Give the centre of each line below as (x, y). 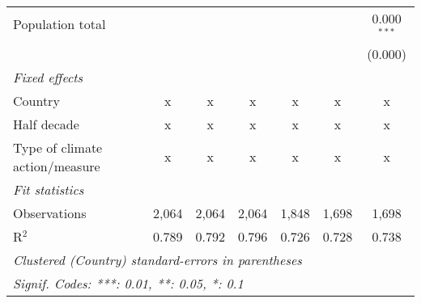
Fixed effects (48, 77)
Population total (60, 24)
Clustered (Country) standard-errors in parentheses (157, 259)
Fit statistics (49, 189)
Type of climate (58, 147)
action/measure (57, 166)
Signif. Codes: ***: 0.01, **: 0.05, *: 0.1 (128, 283)
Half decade (46, 124)
